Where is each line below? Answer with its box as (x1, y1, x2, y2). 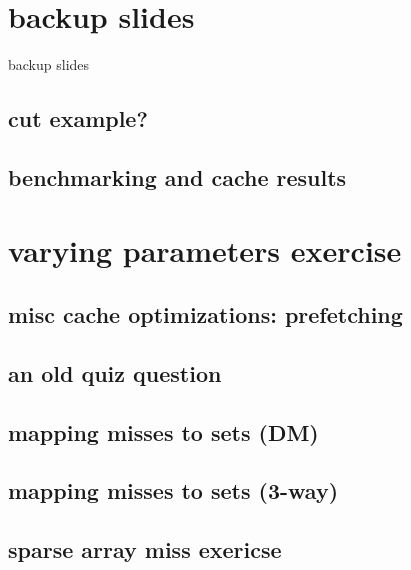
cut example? (8, 103, 148, 134)
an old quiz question (8, 357, 222, 388)
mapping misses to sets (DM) (8, 416, 319, 447)
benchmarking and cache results (8, 161, 347, 192)
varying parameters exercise (8, 230, 402, 271)
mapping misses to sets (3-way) (8, 475, 339, 506)
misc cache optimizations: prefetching (8, 299, 403, 330)
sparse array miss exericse (8, 534, 282, 565)
